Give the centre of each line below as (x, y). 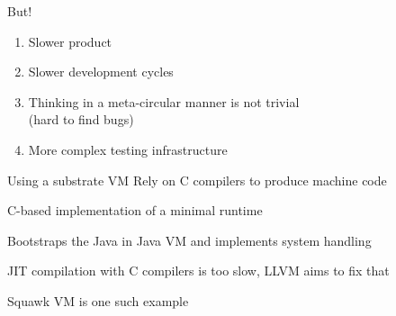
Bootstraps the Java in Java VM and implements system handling (189, 240)
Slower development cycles (101, 72)
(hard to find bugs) (81, 119)
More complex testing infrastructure (128, 149)
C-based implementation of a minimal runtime (135, 210)
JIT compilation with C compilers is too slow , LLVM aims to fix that (198, 271)
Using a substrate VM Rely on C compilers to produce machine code (197, 180)
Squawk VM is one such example (98, 300)
